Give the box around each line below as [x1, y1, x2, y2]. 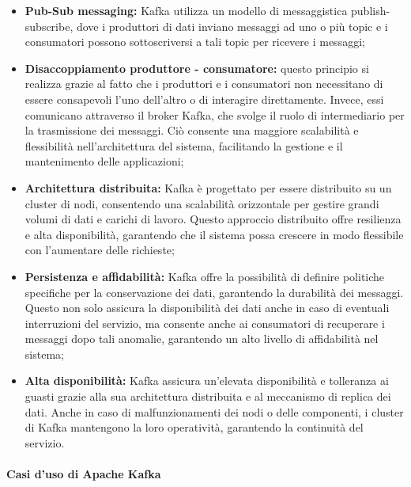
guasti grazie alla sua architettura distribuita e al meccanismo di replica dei [25, 388, 391, 405]
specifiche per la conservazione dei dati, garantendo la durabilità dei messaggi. [25, 283, 404, 300]
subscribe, [25, 17, 74, 34]
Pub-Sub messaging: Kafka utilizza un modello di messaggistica [25, 2, 348, 18]
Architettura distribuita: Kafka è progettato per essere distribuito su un [25, 179, 392, 196]
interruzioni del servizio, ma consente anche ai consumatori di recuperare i [25, 314, 385, 331]
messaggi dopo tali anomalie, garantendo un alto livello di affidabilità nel [25, 330, 379, 347]
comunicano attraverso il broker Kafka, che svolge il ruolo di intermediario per [25, 106, 405, 123]
